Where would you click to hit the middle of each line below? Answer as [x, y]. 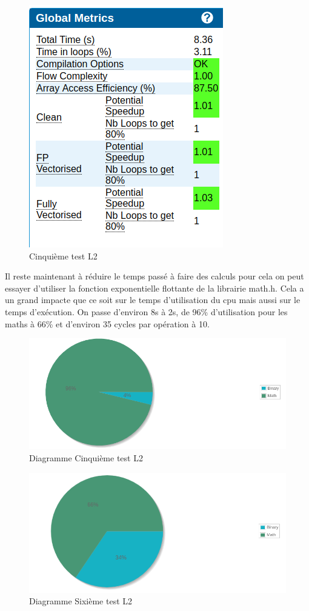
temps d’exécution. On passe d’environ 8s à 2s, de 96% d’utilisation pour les [146, 311]
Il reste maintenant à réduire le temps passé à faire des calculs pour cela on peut [154, 276]
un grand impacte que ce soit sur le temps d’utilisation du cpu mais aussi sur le [153, 300]
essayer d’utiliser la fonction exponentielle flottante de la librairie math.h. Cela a [154, 288]
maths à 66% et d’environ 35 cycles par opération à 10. [107, 323]
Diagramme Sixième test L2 [81, 601]
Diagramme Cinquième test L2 [86, 458]
